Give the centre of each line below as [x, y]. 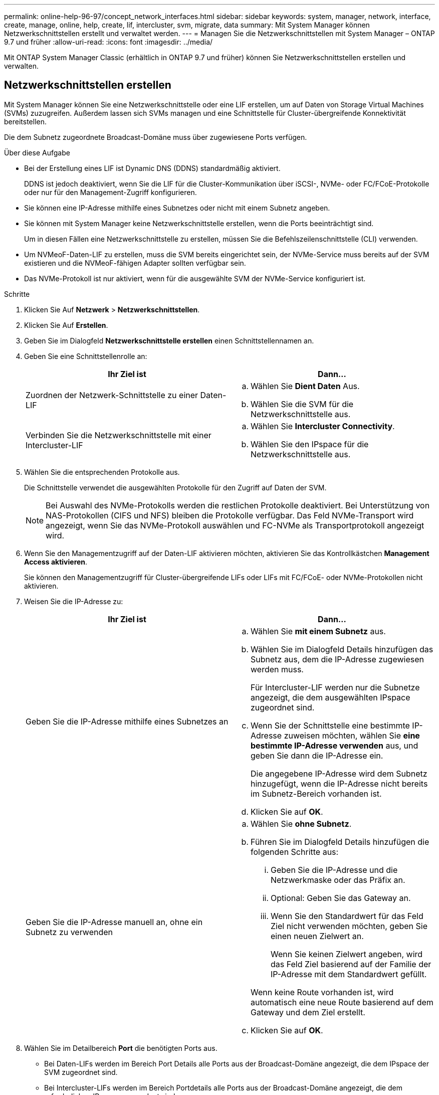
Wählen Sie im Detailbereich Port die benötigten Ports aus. [121, 1048]
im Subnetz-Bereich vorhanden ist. [316, 793]
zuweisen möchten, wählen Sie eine [352, 735]
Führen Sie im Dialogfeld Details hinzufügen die [340, 842]
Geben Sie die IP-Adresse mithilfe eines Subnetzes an [127, 721]
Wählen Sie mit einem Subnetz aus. [318, 631]
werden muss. [277, 669]
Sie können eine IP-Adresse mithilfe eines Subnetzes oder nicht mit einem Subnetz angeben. [177, 208]
